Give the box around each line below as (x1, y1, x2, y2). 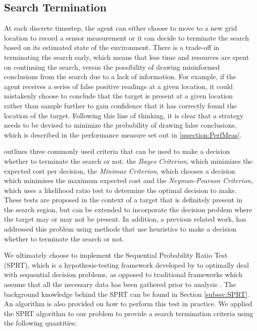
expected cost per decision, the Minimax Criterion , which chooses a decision (4, 165, 235, 176)
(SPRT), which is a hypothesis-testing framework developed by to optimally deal (4, 259, 249, 270)
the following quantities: (4, 318, 77, 328)
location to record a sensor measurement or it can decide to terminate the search (4, 32, 249, 43)
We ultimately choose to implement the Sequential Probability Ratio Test (4, 250, 228, 260)
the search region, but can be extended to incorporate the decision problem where (4, 204, 253, 214)
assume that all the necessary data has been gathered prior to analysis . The (4, 279, 236, 289)
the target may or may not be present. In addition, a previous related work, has (4, 214, 246, 224)
